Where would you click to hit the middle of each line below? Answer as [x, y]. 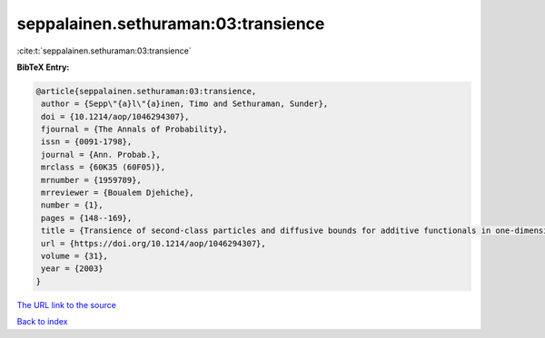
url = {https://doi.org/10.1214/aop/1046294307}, [154, 243]
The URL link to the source [67, 304]
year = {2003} [72, 269]
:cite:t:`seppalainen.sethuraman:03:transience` [104, 51]
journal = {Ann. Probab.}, [101, 155]
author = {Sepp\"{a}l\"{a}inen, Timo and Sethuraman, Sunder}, [185, 104]
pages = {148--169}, [87, 218]
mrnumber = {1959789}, [92, 180]
